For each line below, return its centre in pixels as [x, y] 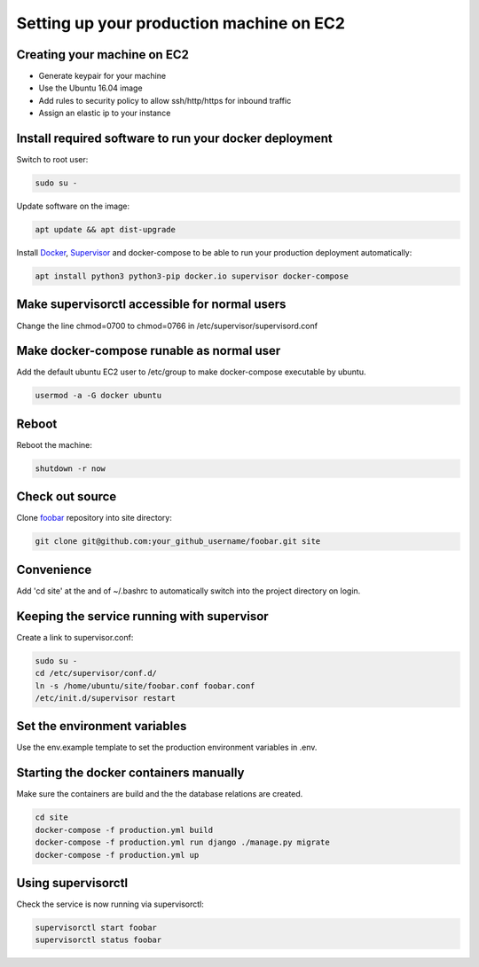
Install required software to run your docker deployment [174, 139]
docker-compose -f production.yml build [124, 830]
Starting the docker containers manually [130, 773]
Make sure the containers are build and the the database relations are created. [160, 794]
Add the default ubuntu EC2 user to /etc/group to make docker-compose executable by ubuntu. [191, 372]
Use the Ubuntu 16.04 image [90, 88]
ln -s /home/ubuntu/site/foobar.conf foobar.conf [145, 686]
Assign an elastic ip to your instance [105, 113]
